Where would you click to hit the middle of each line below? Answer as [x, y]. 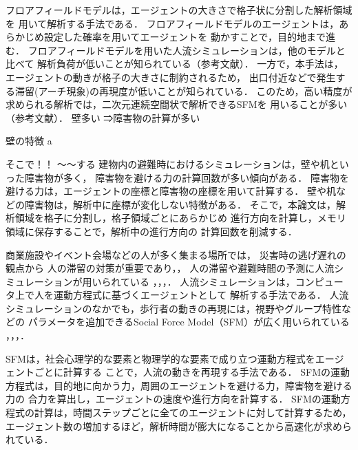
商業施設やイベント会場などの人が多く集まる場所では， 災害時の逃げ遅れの [176, 254]
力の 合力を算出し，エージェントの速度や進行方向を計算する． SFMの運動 [173, 399]
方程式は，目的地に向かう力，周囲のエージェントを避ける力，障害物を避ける [179, 385]
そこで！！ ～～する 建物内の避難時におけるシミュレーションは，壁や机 [168, 163]
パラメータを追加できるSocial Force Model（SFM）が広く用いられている [189, 322]
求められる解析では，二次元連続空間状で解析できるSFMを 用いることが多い [177, 104]
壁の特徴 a [29, 141]
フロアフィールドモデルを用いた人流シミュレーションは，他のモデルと [187, 50]
